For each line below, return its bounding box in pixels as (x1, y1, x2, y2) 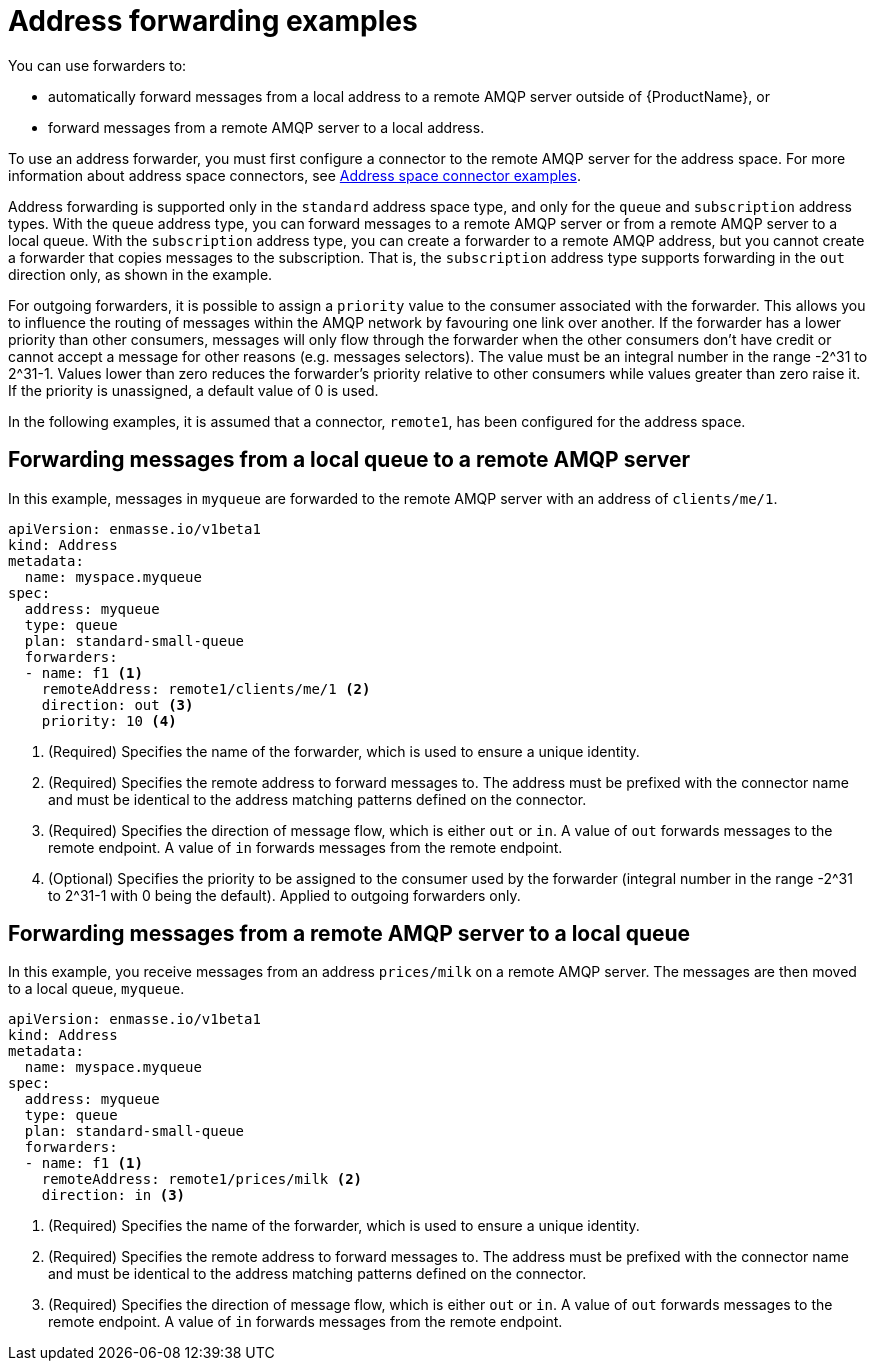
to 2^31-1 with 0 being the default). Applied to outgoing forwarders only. (48, 886, 521, 904)
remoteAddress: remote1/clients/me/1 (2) (41, 680, 371, 697)
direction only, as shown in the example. (8, 265, 273, 283)
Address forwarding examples (8, 4, 418, 38)
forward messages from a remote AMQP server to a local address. (48, 118, 485, 136)
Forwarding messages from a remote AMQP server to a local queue (8, 921, 691, 947)
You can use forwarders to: (8, 56, 187, 74)
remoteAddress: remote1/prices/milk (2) (41, 1171, 363, 1188)
